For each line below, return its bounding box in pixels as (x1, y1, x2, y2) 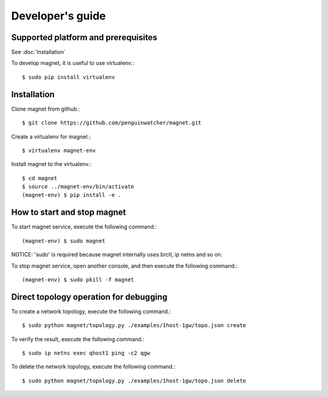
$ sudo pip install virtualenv (22, 74, 115, 80)
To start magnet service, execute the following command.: (11, 223, 157, 230)
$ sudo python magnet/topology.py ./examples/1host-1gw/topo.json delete (22, 377, 247, 384)
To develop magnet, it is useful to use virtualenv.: (11, 60, 134, 67)
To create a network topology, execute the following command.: (11, 308, 171, 315)
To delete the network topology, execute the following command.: (11, 363, 176, 370)
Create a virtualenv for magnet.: (11, 133, 91, 140)
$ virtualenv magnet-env (22, 147, 96, 154)
